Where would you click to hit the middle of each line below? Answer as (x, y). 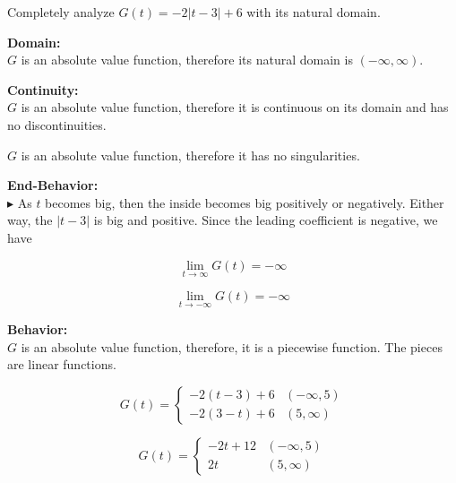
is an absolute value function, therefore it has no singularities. (190, 155)
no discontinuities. (57, 124)
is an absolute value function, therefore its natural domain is (187, 60)
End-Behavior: (53, 185)
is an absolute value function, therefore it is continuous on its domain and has (235, 107)
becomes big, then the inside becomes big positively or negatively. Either (245, 202)
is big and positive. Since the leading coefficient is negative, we (266, 220)
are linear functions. (62, 364)
